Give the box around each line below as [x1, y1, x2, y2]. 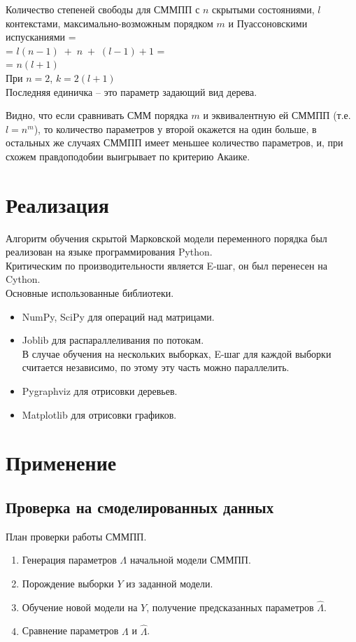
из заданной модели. [126, 575, 213, 590]
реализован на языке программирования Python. [6, 244, 213, 259]
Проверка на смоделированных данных [6, 496, 274, 517]
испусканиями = [6, 29, 76, 44]
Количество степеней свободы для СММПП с [6, 2, 200, 16]
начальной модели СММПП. [129, 552, 251, 567]
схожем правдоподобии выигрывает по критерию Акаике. [6, 148, 250, 163]
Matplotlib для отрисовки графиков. [22, 407, 177, 421]
